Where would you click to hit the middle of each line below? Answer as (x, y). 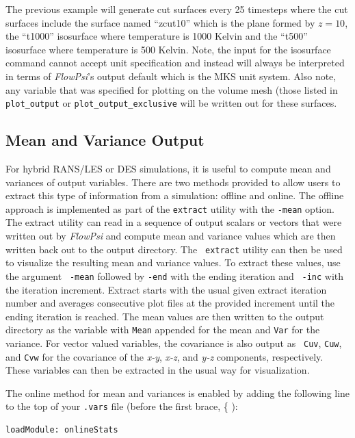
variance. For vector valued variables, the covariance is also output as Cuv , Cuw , (174, 343)
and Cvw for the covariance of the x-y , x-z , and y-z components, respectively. (165, 356)
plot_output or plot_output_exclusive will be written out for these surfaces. (171, 103)
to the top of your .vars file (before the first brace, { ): (122, 406)
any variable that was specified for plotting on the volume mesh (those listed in (172, 89)
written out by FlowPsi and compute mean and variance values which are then (171, 236)
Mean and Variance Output (105, 140)
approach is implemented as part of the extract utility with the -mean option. (170, 208)
